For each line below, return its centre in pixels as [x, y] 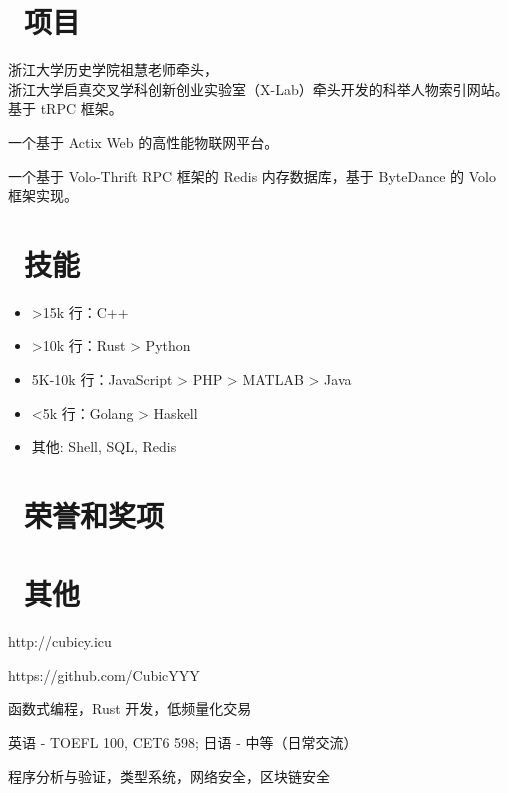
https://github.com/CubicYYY [104, 674]
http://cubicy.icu [60, 641]
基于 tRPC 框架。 [65, 108]
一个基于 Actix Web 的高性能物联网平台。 [143, 141]
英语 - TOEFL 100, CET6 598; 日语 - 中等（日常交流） [183, 742]
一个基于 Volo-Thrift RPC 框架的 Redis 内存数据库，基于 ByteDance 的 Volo [252, 175]
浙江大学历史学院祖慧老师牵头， [113, 69]
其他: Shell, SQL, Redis [104, 446]
